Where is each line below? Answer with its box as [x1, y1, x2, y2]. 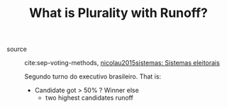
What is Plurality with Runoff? [28, 5, 209, 21]
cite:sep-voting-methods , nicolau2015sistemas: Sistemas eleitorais [24, 59, 221, 67]
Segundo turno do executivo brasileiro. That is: [24, 72, 161, 81]
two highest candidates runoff [45, 93, 134, 102]
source [6, 45, 28, 54]
